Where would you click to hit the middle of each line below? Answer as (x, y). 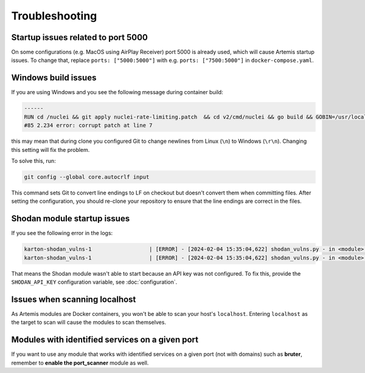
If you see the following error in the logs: (62, 233)
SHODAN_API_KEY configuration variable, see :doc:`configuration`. (94, 282)
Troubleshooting (54, 16)
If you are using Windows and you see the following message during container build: (117, 92)
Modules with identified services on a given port (105, 340)
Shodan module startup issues (71, 219)
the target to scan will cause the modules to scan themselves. (89, 323)
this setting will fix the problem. (50, 149)
